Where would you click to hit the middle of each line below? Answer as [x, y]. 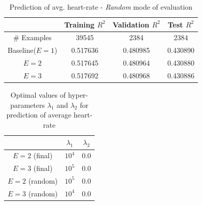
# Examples [33, 37]
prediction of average [39, 115]
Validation [131, 24]
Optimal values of [38, 95]
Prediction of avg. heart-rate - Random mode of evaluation [101, 7]
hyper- [78, 95]
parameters [27, 105]
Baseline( [22, 50]
